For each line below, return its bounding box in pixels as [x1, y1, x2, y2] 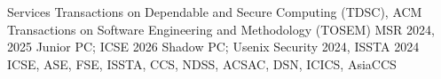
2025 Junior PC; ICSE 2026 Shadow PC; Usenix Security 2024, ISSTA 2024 [7, 37, 420, 56]
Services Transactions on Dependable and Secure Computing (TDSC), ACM [7, 3, 422, 20]
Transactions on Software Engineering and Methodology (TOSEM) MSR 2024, [7, 20, 435, 38]
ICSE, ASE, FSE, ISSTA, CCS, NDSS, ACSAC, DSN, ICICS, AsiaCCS [7, 54, 397, 73]
